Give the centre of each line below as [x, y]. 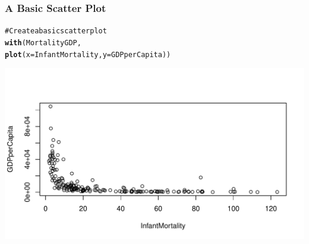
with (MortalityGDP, [43, 43]
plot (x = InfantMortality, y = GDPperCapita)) [88, 54]
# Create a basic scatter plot [56, 31]
